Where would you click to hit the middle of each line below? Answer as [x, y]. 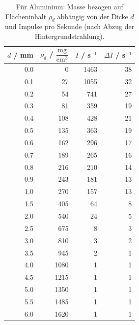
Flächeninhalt [26, 16]
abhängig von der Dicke [93, 16]
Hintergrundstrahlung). [69, 36]
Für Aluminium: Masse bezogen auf [69, 6]
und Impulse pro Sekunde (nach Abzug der [70, 26]
